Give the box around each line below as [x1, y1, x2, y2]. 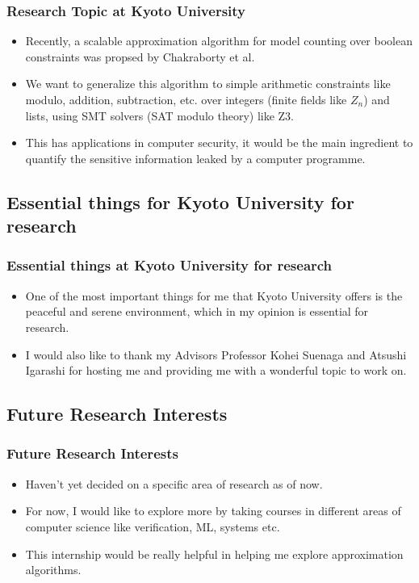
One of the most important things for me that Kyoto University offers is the [25, 287, 403, 304]
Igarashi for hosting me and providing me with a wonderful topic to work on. [25, 362, 407, 379]
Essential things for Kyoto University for [6, 189, 354, 214]
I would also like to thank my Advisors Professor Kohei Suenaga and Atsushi [25, 346, 407, 363]
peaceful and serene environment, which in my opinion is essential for [25, 303, 369, 320]
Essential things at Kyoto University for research [6, 255, 333, 275]
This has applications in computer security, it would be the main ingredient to [25, 134, 413, 151]
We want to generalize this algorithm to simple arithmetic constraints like [25, 75, 391, 92]
